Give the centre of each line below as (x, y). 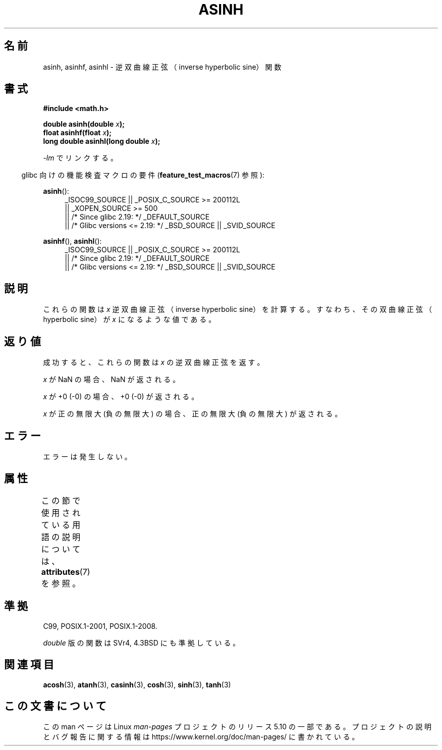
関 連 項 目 (29, 665)
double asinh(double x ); (84, 124)
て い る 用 (61, 525)
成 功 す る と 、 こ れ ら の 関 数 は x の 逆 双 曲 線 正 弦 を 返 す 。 (154, 362)
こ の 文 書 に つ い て (55, 706)
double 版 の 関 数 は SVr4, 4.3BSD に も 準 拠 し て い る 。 (142, 642)
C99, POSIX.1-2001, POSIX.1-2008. (100, 626)
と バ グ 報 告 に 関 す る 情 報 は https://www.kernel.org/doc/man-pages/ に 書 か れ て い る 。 (201, 737)
